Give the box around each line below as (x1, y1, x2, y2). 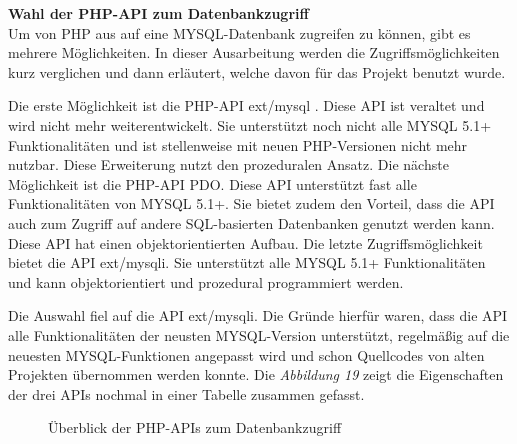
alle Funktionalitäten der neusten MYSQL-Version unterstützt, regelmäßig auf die (8, 324, 510, 345)
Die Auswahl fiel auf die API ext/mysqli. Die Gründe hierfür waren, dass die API (8, 305, 508, 326)
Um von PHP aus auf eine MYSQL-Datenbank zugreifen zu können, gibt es (8, 22, 471, 43)
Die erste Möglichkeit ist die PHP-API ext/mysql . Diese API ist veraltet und (8, 95, 485, 116)
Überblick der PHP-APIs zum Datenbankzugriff (48, 417, 342, 438)
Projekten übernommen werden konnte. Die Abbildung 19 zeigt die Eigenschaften (8, 364, 504, 385)
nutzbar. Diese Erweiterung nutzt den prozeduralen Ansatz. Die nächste (8, 154, 449, 175)
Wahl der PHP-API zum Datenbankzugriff (8, 3, 309, 23)
